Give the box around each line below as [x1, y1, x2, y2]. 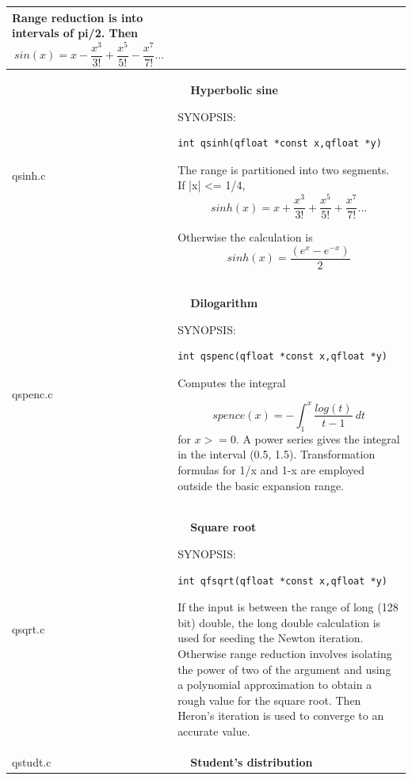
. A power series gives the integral [235, 430, 400, 447]
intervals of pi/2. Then [12, 25, 138, 41]
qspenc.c [12, 386, 53, 402]
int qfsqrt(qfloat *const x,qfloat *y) [177, 575, 387, 587]
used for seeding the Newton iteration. [177, 630, 364, 646]
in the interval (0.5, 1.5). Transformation [177, 446, 376, 462]
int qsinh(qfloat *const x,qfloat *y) [177, 138, 382, 150]
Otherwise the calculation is [177, 229, 313, 245]
